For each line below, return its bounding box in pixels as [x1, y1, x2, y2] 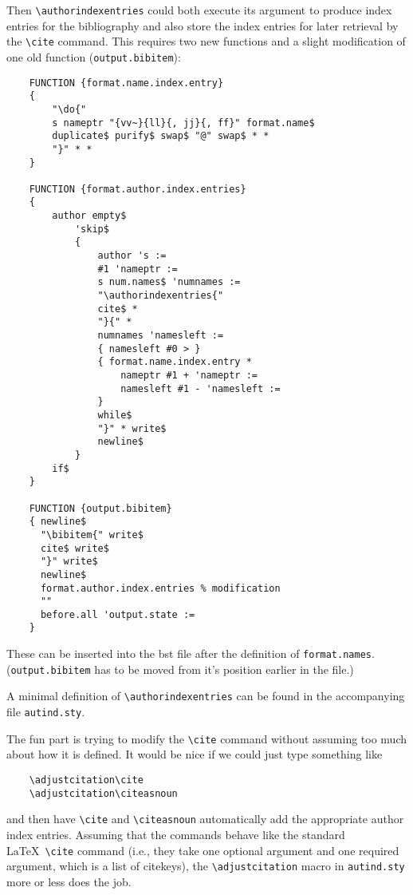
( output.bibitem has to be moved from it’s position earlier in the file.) [6, 660, 354, 677]
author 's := [97, 250, 167, 262]
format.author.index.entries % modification [40, 582, 281, 594]
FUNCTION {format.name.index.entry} [29, 77, 224, 89]
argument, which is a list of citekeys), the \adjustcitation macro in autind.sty [6, 857, 405, 874]
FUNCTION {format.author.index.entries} [29, 183, 246, 195]
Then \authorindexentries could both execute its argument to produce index [6, 2, 392, 18]
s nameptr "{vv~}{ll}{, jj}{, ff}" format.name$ [52, 117, 315, 129]
